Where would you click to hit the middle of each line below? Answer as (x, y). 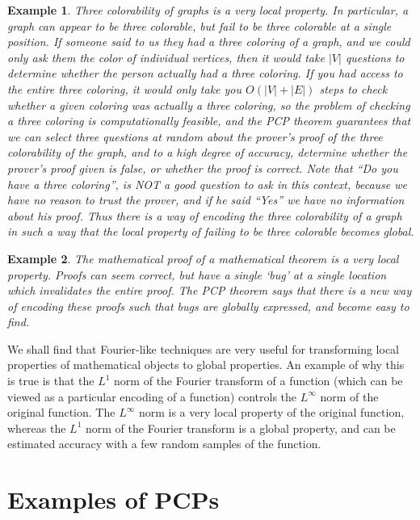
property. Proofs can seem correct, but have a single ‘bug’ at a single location (197, 274)
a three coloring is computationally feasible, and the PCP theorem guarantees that (209, 121)
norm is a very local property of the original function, (271, 412)
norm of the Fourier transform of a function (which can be (258, 381)
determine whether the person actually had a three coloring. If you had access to (205, 73)
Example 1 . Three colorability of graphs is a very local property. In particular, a (208, 10)
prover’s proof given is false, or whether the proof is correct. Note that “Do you (203, 168)
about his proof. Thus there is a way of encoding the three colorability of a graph (205, 215)
